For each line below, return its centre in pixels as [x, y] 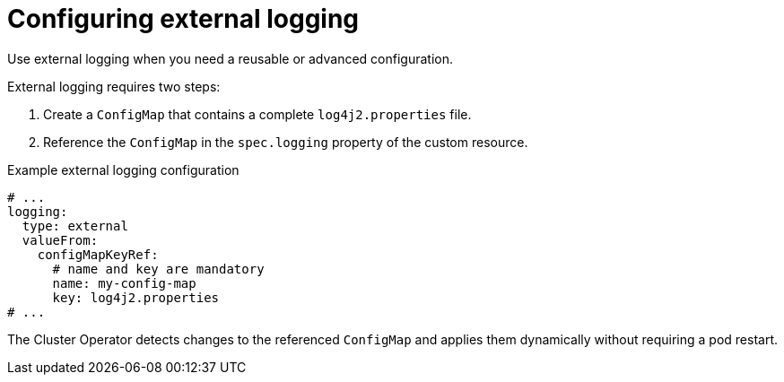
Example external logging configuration [123, 169]
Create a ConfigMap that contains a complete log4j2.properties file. [257, 114]
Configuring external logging [183, 19]
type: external [75, 226]
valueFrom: [60, 240]
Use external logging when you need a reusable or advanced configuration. [230, 58]
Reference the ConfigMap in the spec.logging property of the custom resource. [286, 142]
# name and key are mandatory [158, 269]
